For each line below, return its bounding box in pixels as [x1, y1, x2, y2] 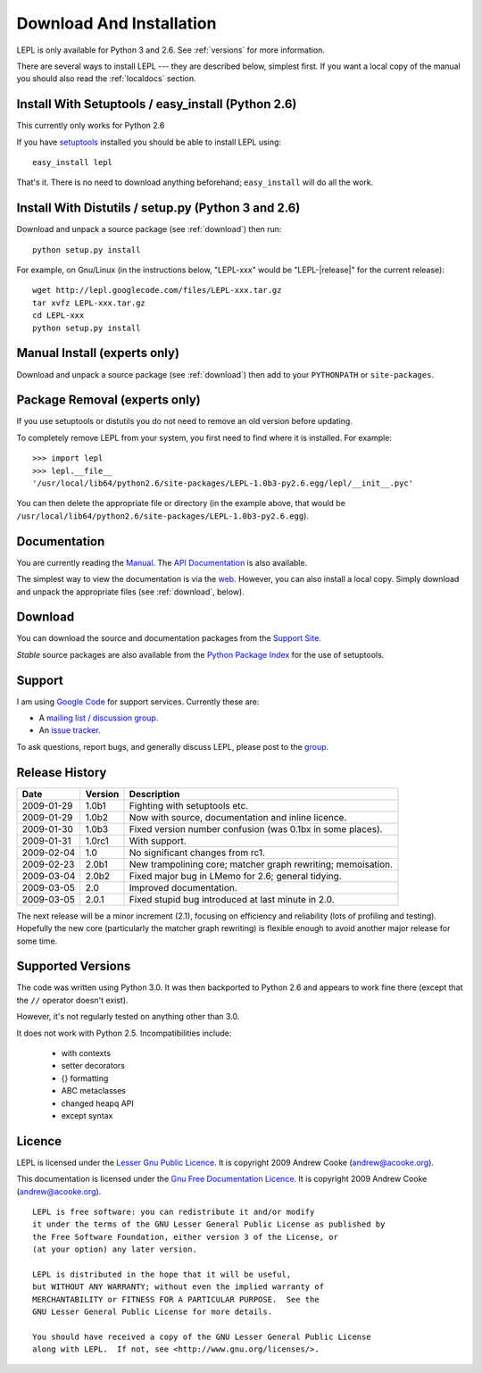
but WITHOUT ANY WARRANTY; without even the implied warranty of [32, 1282, 325, 1292]
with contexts [61, 1048, 112, 1059]
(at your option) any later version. [32, 1244, 198, 1254]
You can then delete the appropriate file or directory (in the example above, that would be [16, 498, 345, 509]
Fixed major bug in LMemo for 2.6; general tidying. [129, 870, 343, 882]
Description [129, 787, 180, 800]
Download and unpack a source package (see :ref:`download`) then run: [16, 224, 282, 235]
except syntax [61, 1110, 113, 1120]
